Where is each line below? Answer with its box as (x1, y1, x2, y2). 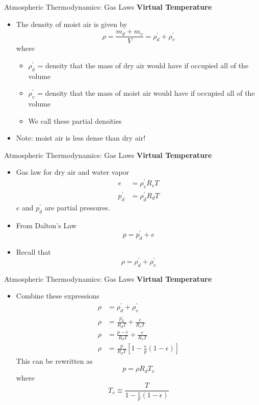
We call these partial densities (28, 115, 122, 126)
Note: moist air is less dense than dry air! (16, 132, 146, 143)
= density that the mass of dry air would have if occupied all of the (37, 60, 249, 70)
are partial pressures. (44, 202, 110, 212)
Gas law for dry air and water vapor (16, 167, 129, 177)
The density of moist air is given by (16, 18, 127, 29)
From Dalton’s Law (16, 220, 76, 230)
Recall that (16, 247, 51, 257)
